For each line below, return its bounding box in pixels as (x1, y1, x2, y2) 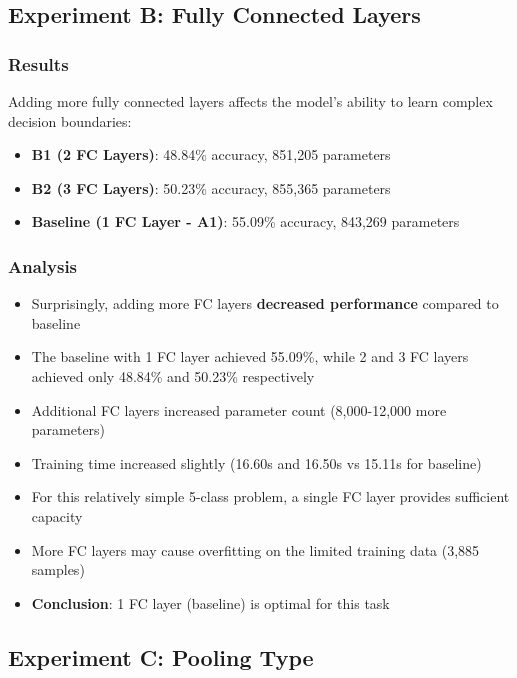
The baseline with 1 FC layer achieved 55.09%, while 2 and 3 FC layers (31, 346, 469, 367)
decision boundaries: (8, 110, 132, 131)
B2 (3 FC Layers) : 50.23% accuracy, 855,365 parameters (31, 177, 391, 198)
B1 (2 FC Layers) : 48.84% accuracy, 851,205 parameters (31, 144, 391, 165)
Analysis (8, 253, 78, 278)
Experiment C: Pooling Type (8, 641, 314, 672)
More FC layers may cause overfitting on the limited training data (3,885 (31, 539, 480, 560)
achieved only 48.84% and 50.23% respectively (31, 365, 315, 386)
